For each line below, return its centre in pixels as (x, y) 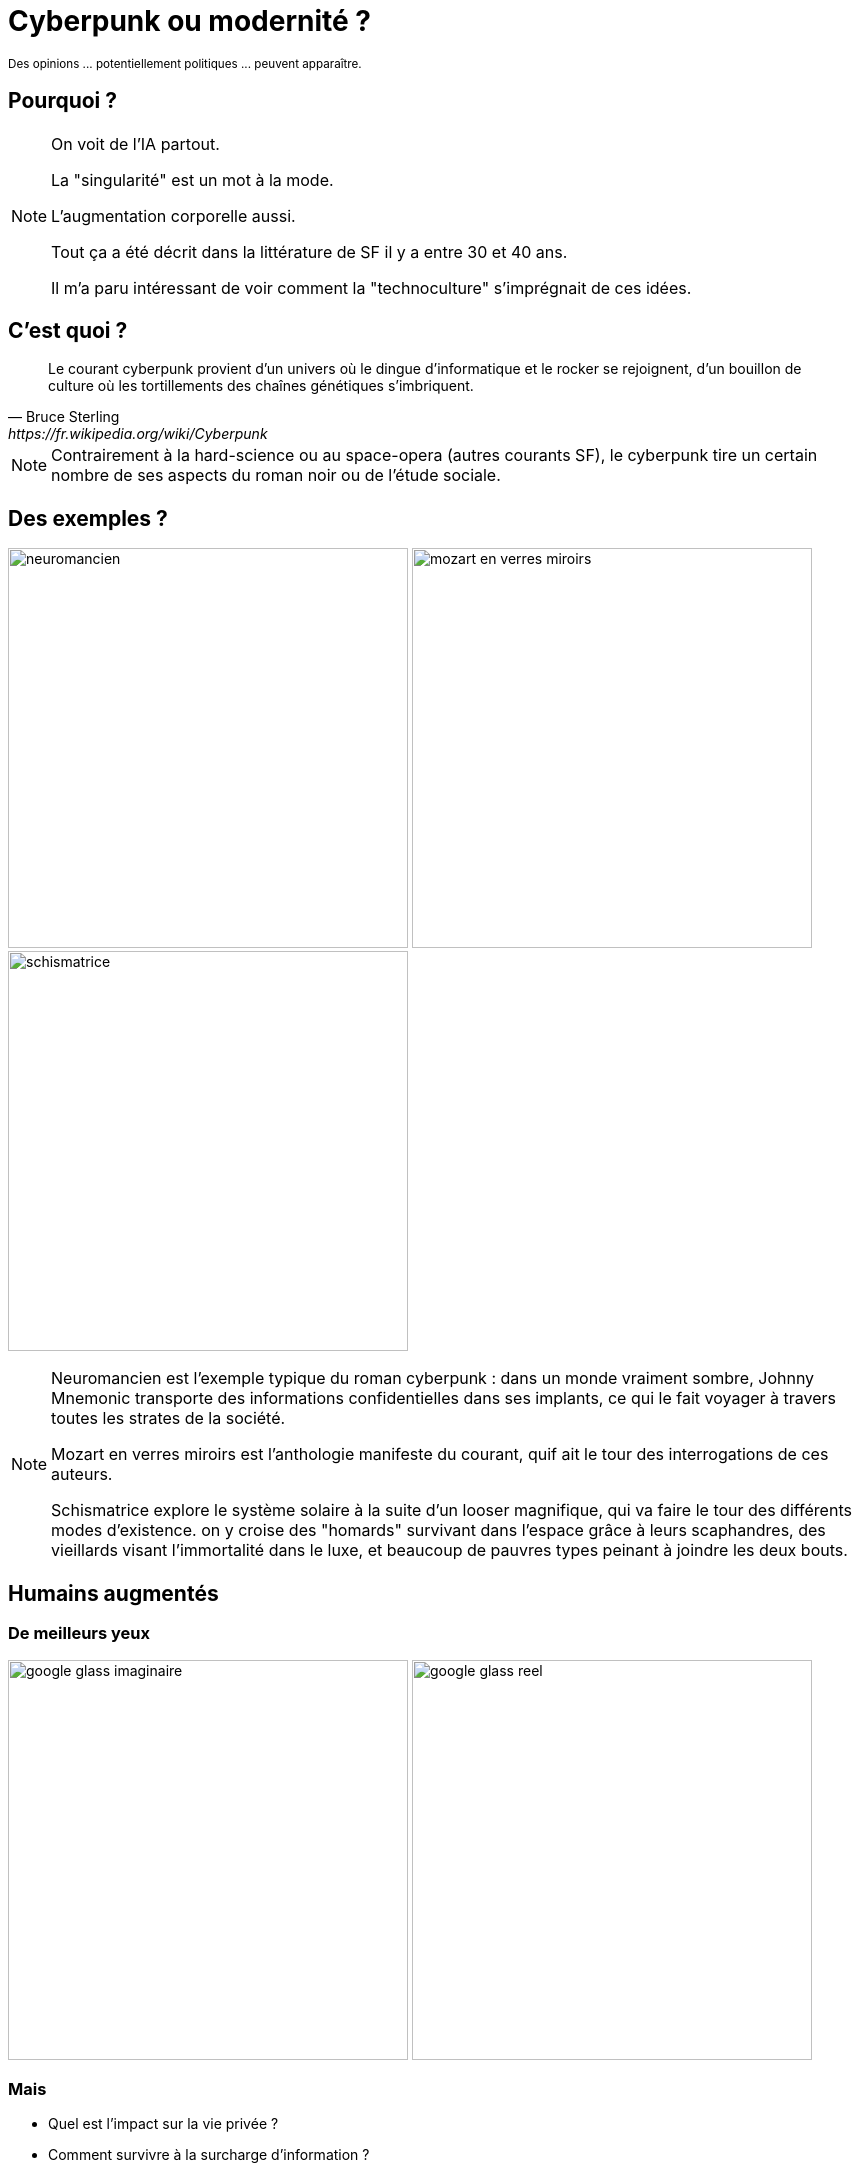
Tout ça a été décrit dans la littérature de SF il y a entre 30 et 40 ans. (309, 251)
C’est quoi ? (68, 331)
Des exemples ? (88, 518)
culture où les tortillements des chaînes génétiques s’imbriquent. (261, 386)
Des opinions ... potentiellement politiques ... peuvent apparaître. (185, 63)
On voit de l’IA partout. (135, 143)
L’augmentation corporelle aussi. (173, 215)
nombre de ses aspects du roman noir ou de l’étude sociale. (276, 475)
